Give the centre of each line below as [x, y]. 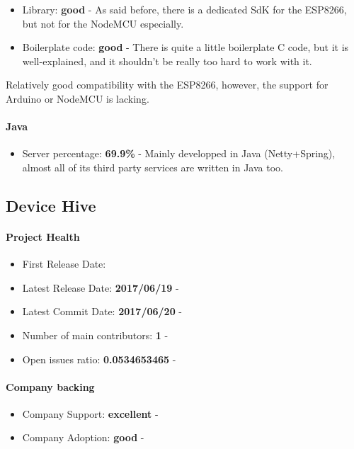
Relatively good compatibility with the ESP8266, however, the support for [167, 85]
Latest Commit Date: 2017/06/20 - [102, 311]
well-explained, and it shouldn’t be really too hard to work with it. [167, 61]
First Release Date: [64, 264]
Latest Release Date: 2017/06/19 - [101, 287]
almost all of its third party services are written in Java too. [153, 167]
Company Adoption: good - [83, 437]
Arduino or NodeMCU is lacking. [78, 98]
